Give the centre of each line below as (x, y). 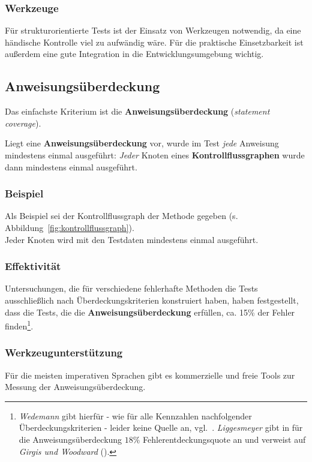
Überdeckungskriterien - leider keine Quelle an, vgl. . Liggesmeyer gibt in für (161, 427)
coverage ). (23, 123)
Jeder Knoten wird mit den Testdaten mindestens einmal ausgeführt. (132, 239)
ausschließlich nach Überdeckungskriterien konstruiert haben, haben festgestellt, (152, 300)
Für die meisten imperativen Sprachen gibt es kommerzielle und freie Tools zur (150, 375)
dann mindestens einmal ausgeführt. (71, 166)
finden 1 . (19, 325)
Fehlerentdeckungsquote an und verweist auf (224, 439)
